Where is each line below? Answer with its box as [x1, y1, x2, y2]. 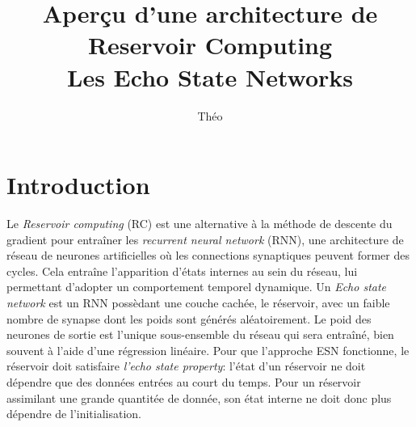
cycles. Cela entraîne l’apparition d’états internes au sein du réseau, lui [6, 262, 358, 279]
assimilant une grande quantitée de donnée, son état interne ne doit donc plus [6, 389, 392, 406]
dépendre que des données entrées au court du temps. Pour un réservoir [6, 373, 361, 390]
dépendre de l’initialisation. [6, 405, 141, 422]
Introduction [6, 168, 150, 201]
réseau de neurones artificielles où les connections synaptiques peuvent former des [6, 247, 410, 264]
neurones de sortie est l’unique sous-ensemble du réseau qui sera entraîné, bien [6, 326, 394, 343]
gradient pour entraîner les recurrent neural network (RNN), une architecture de [6, 230, 404, 247]
